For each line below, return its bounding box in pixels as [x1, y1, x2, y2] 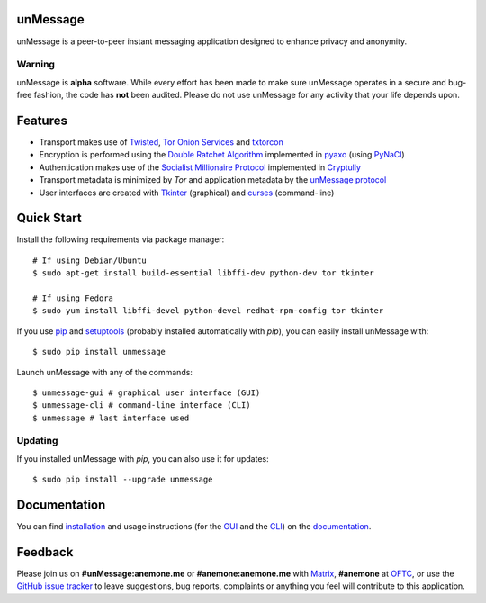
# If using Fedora [32, 292, 114, 303]
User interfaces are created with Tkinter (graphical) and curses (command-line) [39, 187, 335, 198]
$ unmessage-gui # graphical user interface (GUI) [32, 387, 261, 398]
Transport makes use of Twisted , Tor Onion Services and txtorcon [39, 136, 283, 148]
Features [16, 112, 67, 128]
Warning [16, 58, 56, 71]
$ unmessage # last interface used [32, 412, 190, 423]
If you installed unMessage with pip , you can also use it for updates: [16, 453, 269, 463]
